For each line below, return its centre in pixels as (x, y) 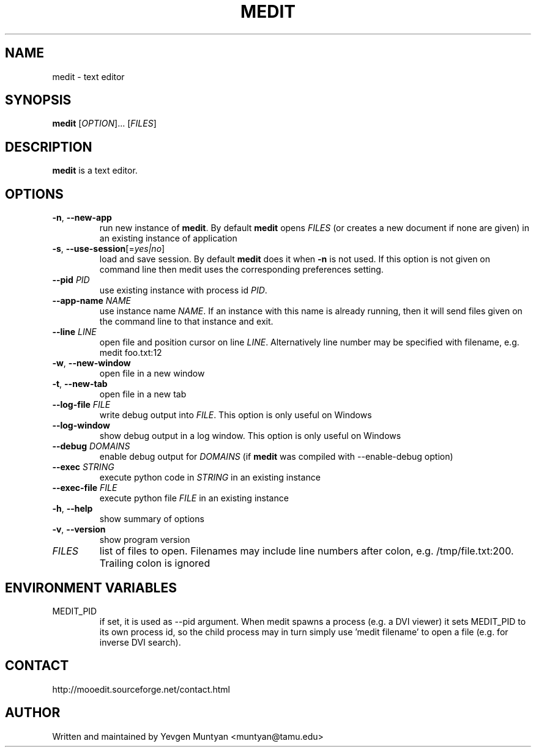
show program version (145, 540)
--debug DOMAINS (91, 446)
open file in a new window (152, 374)
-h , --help (73, 509)
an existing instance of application (168, 238)
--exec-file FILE (85, 488)
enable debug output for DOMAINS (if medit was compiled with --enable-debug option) (276, 457)
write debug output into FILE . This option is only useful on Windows (236, 415)
